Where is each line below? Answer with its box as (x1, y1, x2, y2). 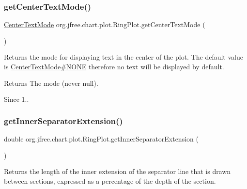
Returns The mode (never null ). (4, 78, 98, 88)
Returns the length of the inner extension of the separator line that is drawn (4, 166, 231, 176)
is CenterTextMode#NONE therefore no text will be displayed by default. (4, 62, 224, 71)
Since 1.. (4, 94, 29, 104)
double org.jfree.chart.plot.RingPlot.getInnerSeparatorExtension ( (4, 134, 199, 143)
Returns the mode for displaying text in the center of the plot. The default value (4, 52, 243, 62)
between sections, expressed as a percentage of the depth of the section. (4, 175, 216, 186)
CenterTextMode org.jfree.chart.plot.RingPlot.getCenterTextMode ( (4, 19, 205, 30)
